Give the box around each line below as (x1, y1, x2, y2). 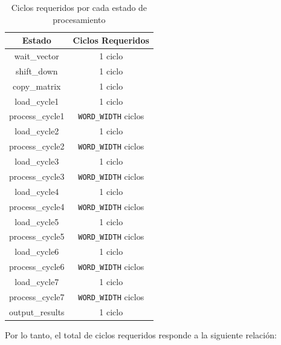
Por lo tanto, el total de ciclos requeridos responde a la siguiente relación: (5, 328, 277, 341)
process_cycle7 (9, 290, 65, 303)
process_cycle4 (9, 200, 65, 212)
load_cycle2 (15, 125, 59, 137)
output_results (9, 305, 65, 318)
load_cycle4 (15, 185, 59, 197)
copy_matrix (13, 79, 61, 92)
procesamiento (53, 13, 106, 25)
